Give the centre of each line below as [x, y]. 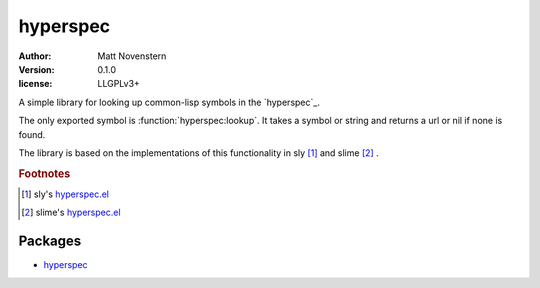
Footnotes [44, 173]
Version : [36, 69]
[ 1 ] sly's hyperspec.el [65, 194]
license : [35, 84]
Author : [35, 56]
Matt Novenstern [132, 56]
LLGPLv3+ [118, 84]
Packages [50, 241]
